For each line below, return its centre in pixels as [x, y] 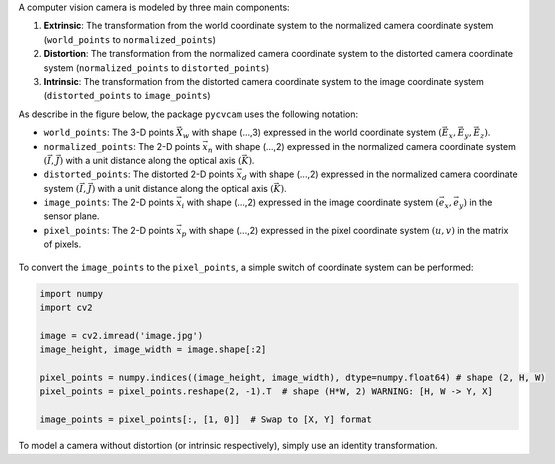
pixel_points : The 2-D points [109, 230]
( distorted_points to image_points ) [127, 96]
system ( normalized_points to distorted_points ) [156, 67]
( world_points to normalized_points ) [130, 39]
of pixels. [62, 244]
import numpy [71, 293]
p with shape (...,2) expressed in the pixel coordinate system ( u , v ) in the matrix [345, 231]
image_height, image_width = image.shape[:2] [153, 349]
